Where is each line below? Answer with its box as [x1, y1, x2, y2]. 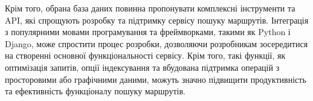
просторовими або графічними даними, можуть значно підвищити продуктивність [5, 73, 306, 85]
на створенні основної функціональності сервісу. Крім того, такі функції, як [5, 49, 286, 62]
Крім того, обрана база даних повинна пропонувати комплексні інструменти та [5, 2, 295, 14]
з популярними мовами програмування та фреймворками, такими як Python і [5, 25, 291, 38]
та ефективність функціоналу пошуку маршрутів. [5, 85, 186, 97]
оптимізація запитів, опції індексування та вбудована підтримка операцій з [5, 60, 280, 73]
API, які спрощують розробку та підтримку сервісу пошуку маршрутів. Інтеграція [5, 13, 309, 26]
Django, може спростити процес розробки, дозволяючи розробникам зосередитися [5, 37, 308, 50]
